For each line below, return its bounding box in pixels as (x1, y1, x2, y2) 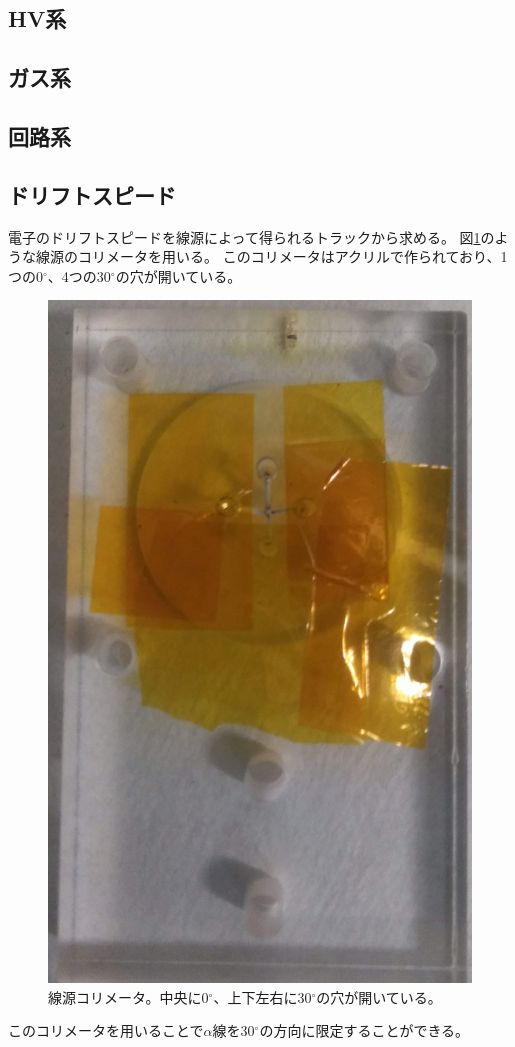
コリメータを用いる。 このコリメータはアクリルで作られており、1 (77, 246, 508, 267)
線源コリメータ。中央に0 (48, 986, 209, 1007)
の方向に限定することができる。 (259, 1020, 470, 1041)
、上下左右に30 (213, 986, 312, 1007)
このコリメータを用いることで (8, 1020, 204, 1041)
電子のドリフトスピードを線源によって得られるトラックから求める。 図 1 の (8, 226, 495, 247)
